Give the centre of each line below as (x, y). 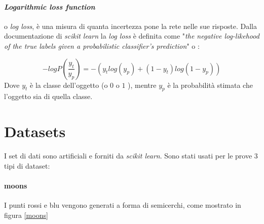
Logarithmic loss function (50, 6)
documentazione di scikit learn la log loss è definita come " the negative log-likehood (132, 36)
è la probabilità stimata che (210, 85)
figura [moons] (26, 215)
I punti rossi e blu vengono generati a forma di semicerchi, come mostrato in (123, 205)
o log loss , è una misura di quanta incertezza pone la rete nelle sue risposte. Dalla (130, 26)
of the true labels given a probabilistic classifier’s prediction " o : (102, 45)
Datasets (35, 131)
